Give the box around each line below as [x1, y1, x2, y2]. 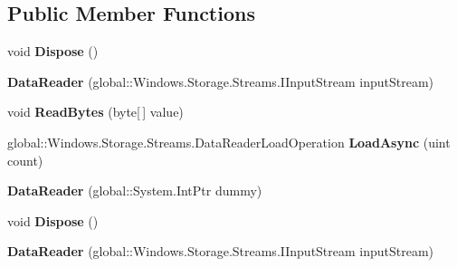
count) [7, 150, 43, 169]
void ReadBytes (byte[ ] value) [7, 102, 184, 121]
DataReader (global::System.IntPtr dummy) [7, 181, 262, 200]
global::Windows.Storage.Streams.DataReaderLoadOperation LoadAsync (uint [7, 132, 451, 151]
